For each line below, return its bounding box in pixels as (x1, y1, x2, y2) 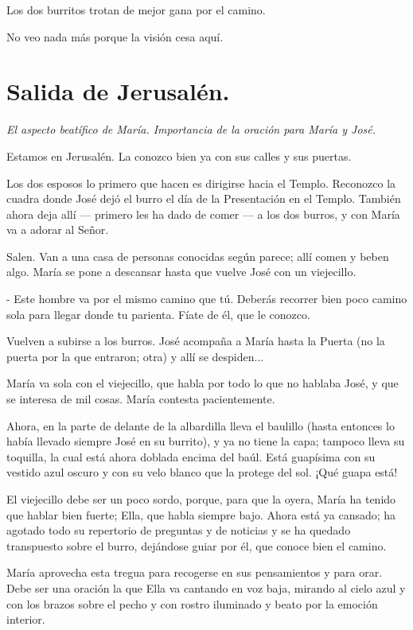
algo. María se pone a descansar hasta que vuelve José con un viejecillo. (6, 263, 357, 280)
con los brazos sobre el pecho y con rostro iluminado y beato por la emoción (6, 595, 378, 612)
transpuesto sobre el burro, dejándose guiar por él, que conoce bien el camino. (6, 537, 387, 554)
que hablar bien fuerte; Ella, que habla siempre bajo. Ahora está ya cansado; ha (6, 506, 396, 523)
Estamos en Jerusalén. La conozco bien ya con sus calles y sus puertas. (6, 147, 352, 164)
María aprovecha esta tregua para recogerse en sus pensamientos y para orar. (6, 564, 383, 581)
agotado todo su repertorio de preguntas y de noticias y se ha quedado (6, 522, 351, 539)
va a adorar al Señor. (6, 221, 109, 238)
